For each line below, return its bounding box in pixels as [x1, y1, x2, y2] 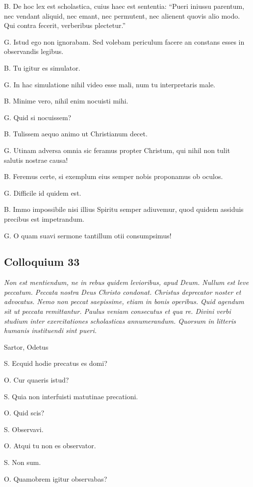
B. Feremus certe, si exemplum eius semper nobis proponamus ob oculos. [4, 171, 223, 181]
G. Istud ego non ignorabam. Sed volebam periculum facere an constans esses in [4, 36, 245, 47]
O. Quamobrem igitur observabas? [4, 473, 107, 484]
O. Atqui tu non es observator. [4, 440, 96, 451]
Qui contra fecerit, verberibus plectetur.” [4, 20, 126, 30]
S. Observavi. [4, 424, 44, 434]
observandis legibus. [4, 46, 64, 56]
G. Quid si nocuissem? [4, 112, 72, 122]
